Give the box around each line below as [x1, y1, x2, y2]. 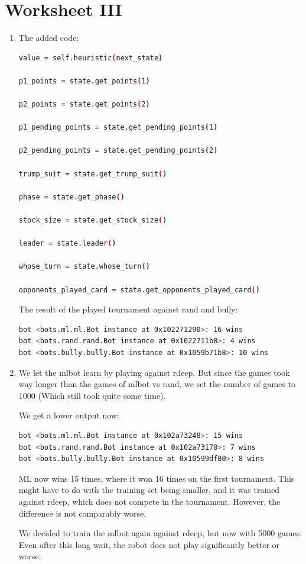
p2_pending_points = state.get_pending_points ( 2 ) [18, 146, 218, 155]
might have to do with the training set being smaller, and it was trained [18, 484, 280, 496]
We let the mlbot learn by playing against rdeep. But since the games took [18, 366, 290, 378]
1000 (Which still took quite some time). [18, 389, 166, 401]
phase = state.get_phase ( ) [18, 192, 125, 201]
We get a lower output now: [18, 409, 119, 421]
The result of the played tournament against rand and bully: [18, 303, 238, 315]
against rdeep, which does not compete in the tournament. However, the [18, 495, 281, 507]
